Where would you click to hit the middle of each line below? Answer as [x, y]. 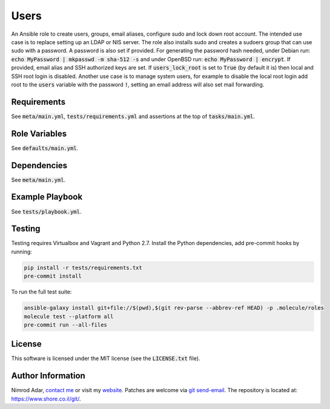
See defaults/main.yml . [45, 148]
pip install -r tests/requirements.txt [83, 267]
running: [22, 252]
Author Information [48, 376]
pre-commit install [53, 276]
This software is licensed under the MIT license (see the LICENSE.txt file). [106, 358]
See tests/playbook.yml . [46, 211]
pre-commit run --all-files [65, 325]
